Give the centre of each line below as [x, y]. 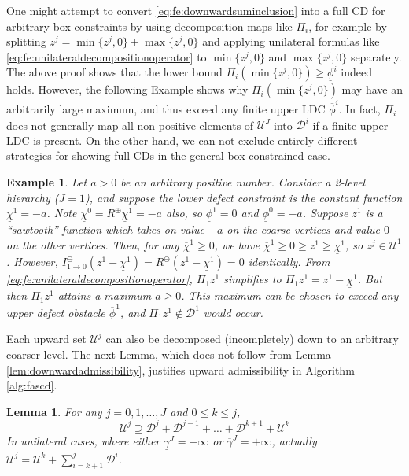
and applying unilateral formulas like [291, 41]
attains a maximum [105, 295]
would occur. [233, 312]
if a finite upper [350, 125]
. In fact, [359, 109]
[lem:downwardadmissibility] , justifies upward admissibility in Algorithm [181, 369]
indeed [356, 72]
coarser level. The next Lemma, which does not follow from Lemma [169, 354]
